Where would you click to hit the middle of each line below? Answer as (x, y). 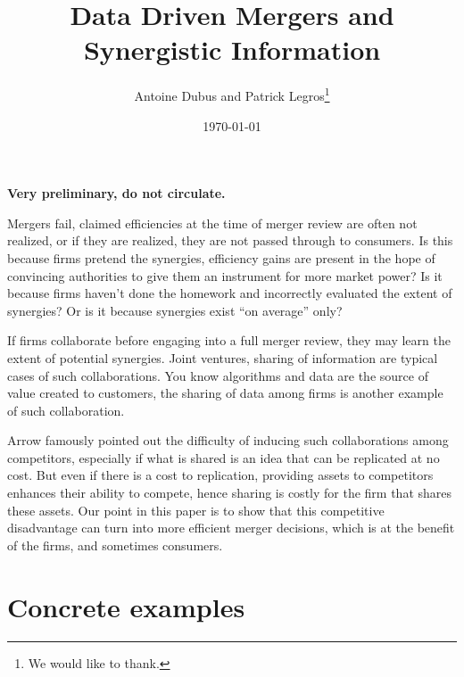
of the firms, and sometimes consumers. (115, 545)
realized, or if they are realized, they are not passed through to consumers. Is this (230, 240)
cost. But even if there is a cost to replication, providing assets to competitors (220, 475)
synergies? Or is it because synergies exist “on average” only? (175, 310)
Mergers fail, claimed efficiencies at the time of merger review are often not (212, 223)
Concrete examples (126, 606)
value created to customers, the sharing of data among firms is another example (225, 393)
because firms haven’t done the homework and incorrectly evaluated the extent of (230, 293)
